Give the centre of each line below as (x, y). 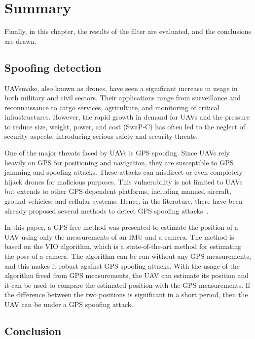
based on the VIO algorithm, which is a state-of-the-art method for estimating (123, 246)
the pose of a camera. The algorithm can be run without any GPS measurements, (128, 256)
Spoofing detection (53, 67)
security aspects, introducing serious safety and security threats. (101, 136)
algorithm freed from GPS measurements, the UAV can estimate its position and (127, 275)
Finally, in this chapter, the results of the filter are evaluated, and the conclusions (128, 31)
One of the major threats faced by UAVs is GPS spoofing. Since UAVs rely (117, 153)
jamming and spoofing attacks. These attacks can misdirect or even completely (124, 172)
